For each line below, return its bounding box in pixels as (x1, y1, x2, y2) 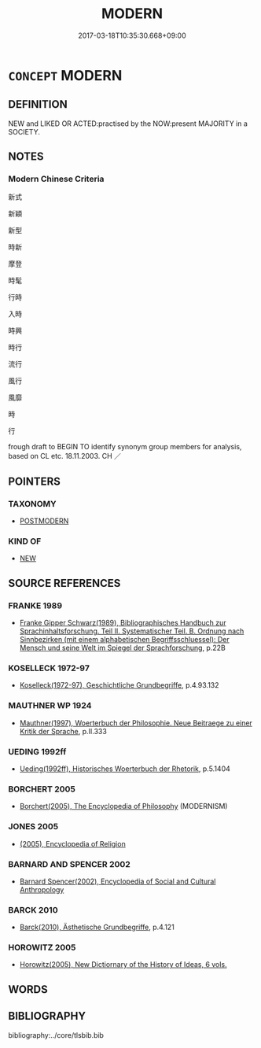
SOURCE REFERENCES (8, 576, 121, 590)
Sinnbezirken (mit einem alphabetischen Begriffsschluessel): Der (19, 635, 230, 644)
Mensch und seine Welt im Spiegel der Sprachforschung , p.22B (19, 643, 226, 653)
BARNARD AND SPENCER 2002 (8, 858, 131, 869)
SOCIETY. (8, 127, 41, 136)
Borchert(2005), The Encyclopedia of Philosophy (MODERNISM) (19, 802, 228, 811)
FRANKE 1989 (8, 600, 63, 611)
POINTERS (8, 474, 61, 488)
